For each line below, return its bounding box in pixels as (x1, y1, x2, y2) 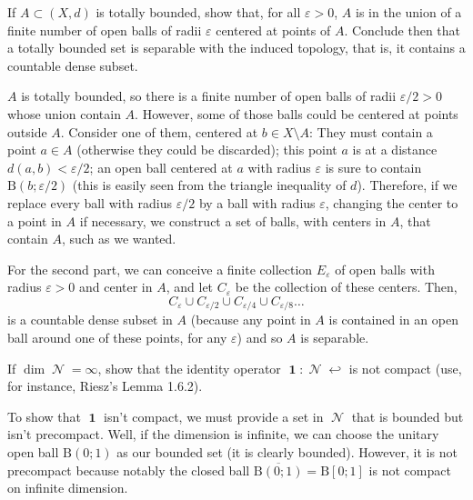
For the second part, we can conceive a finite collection (7, 259, 313, 278)
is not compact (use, (348, 358, 462, 377)
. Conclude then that (344, 20, 461, 39)
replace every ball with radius (7, 193, 173, 212)
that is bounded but (351, 406, 464, 425)
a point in (7, 211, 62, 230)
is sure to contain (325, 157, 422, 176)
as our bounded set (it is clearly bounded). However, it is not (116, 442, 458, 461)
